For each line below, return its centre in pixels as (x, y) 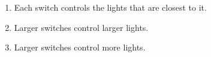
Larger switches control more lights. (80, 47)
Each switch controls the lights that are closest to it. (110, 7)
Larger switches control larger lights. (81, 27)
